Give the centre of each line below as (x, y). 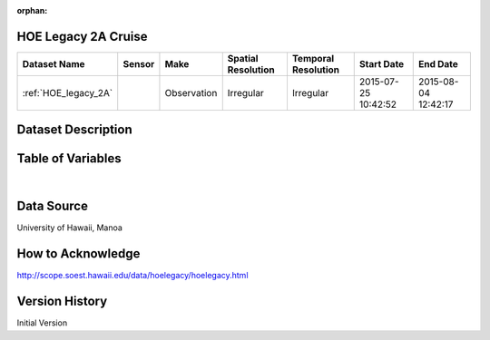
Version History (62, 301)
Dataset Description (74, 130)
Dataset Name (54, 63)
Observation (191, 92)
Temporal (313, 58)
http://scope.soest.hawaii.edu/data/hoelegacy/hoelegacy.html (132, 276)
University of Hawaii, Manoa (69, 228)
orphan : (32, 10)
